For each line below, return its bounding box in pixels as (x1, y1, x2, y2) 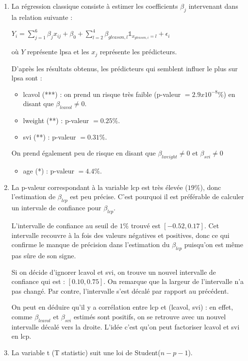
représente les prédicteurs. (99, 47, 177, 57)
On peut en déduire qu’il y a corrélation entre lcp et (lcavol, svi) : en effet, (11, 302, 233, 312)
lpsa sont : (11, 73, 42, 83)
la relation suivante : (11, 12, 73, 22)
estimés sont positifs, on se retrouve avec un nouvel (73, 311, 226, 321)
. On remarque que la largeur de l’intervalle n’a (103, 276, 244, 286)
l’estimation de (11, 191, 56, 202)
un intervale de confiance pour (11, 203, 101, 213)
